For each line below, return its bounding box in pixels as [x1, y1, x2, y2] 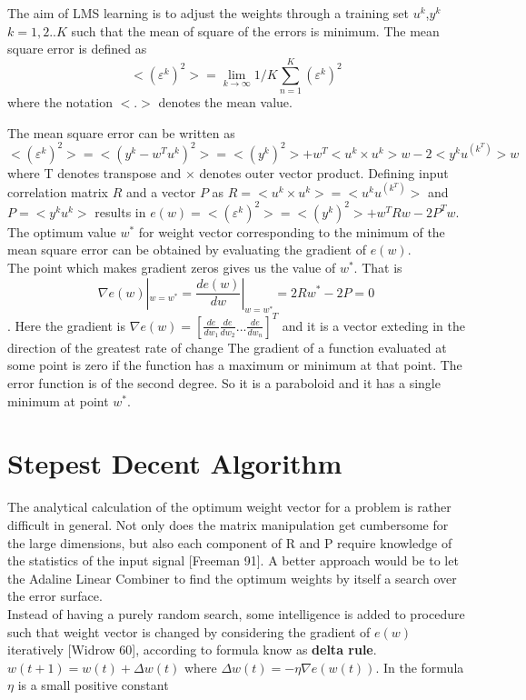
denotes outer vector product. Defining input [199, 163, 449, 182]
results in [94, 202, 146, 221]
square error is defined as [7, 39, 147, 58]
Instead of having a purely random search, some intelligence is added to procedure [7, 604, 465, 623]
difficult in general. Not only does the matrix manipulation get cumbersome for [7, 515, 449, 534]
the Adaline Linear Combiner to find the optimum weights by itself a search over [7, 568, 457, 587]
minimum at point [7, 391, 109, 410]
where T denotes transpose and [7, 163, 182, 182]
